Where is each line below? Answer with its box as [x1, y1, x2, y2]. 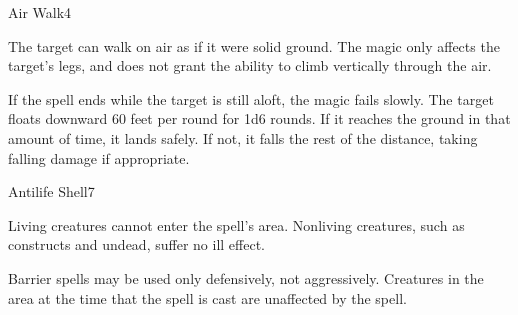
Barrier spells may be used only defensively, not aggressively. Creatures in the [8, 267, 484, 288]
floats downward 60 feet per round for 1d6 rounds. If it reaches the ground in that [8, 108, 511, 129]
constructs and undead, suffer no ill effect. [8, 234, 265, 255]
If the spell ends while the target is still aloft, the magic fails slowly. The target [8, 88, 494, 109]
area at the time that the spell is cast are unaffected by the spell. [8, 287, 407, 308]
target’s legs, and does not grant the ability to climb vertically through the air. [8, 55, 492, 76]
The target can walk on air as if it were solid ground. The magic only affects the [8, 35, 500, 56]
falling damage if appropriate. [8, 147, 190, 168]
